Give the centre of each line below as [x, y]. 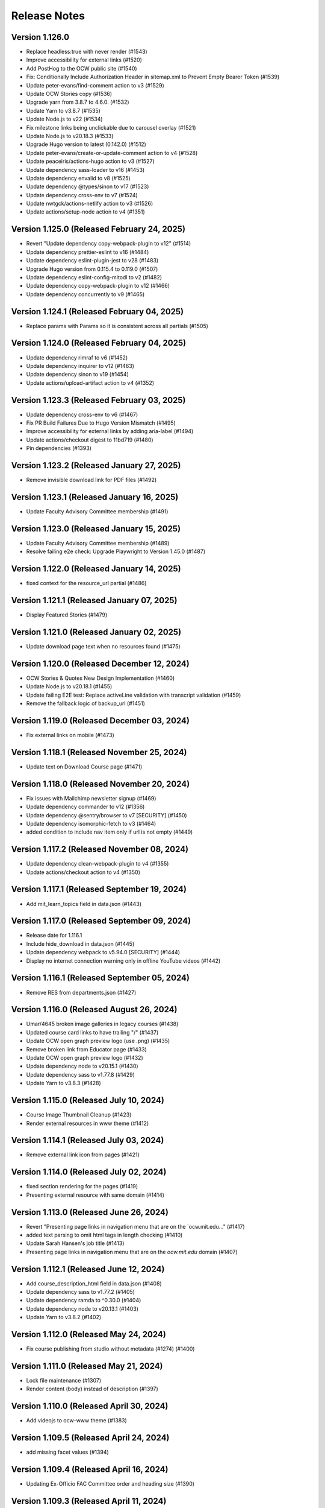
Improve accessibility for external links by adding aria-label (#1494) [110, 431]
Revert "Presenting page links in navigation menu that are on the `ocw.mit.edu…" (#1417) [135, 1226]
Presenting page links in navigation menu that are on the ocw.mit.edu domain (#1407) [132, 1252]
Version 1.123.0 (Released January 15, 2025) [96, 529]
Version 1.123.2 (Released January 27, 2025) [96, 465]
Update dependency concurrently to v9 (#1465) [85, 294]
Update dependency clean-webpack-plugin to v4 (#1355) [97, 864]
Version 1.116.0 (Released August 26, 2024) [94, 1009]
